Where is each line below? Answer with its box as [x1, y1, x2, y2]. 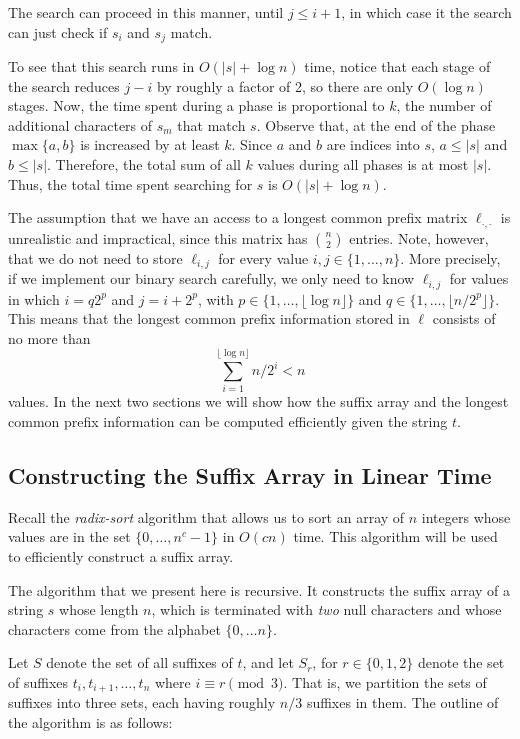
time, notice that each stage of [304, 56, 491, 77]
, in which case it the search [341, 2, 512, 22]
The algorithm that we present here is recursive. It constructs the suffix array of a [8, 579, 510, 600]
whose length [59, 599, 139, 620]
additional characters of [8, 114, 153, 135]
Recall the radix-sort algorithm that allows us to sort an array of [8, 506, 405, 527]
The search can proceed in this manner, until [8, 2, 284, 22]
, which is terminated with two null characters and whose [151, 599, 502, 620]
